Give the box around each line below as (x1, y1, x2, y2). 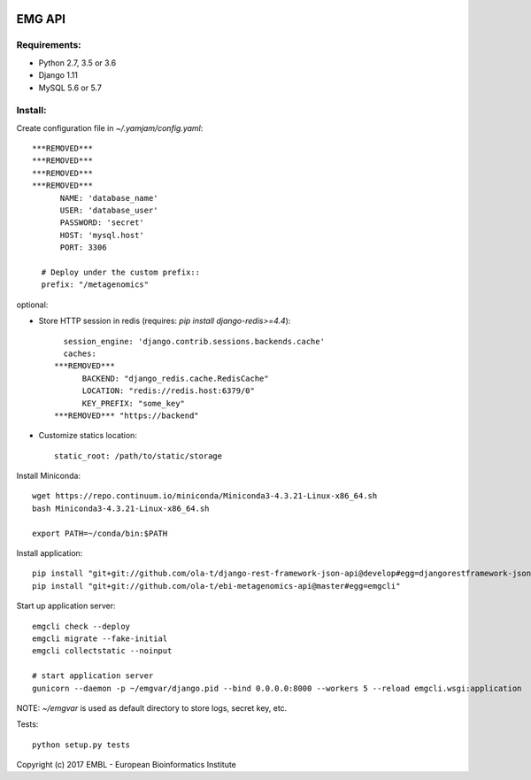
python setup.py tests (32, 739, 131, 750)
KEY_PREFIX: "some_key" (81, 398, 186, 408)
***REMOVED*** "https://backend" (54, 410, 199, 421)
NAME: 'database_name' (59, 193, 158, 203)
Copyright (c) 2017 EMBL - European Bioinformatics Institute (16, 760, 236, 770)
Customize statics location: (38, 430, 137, 441)
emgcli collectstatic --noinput (32, 646, 173, 656)
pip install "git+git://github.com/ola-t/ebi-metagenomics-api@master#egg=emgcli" (32, 581, 401, 591)
